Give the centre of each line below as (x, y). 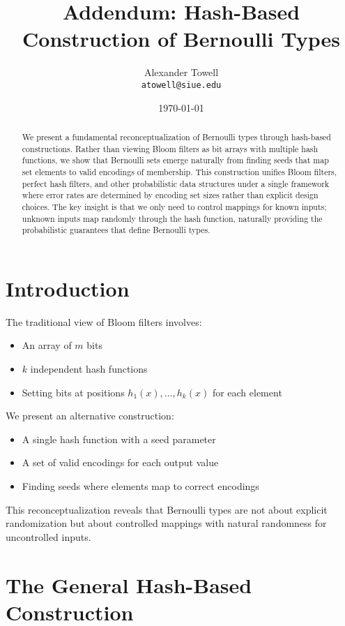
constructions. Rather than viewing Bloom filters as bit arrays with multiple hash (170, 148)
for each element (247, 392)
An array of (47, 345)
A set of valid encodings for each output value (120, 462)
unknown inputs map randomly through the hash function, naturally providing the (172, 218)
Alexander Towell (181, 72)
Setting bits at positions (73, 392)
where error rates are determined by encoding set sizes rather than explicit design (170, 195)
